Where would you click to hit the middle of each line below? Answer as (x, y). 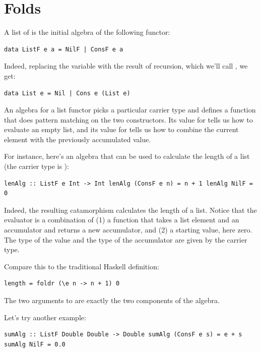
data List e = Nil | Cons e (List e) (67, 93)
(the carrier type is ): (37, 166)
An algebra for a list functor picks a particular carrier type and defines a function (130, 110)
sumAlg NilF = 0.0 (35, 344)
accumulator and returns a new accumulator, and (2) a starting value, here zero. (128, 230)
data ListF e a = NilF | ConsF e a (64, 49)
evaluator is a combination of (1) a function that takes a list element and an (122, 220)
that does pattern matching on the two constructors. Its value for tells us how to (128, 119)
